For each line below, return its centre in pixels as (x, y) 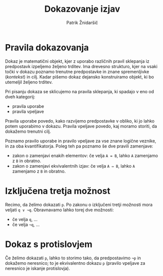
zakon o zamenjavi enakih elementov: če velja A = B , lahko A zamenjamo (85, 155)
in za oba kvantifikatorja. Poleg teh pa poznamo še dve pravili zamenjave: (79, 146)
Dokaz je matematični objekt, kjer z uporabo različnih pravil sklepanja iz (77, 61)
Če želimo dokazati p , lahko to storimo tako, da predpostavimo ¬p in (73, 258)
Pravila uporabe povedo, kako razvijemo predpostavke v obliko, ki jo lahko (80, 121)
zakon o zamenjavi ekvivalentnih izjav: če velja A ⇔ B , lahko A (73, 166)
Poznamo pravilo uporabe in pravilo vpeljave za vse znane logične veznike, (81, 141)
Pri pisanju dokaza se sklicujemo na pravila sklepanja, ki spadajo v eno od (80, 91)
